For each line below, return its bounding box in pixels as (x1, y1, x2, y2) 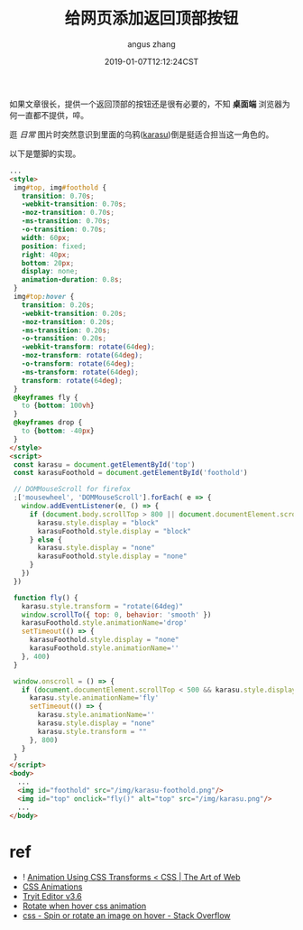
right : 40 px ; (21, 250, 70, 259)
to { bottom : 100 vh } (21, 401, 95, 411)
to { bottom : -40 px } (21, 426, 95, 436)
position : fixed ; (21, 241, 87, 251)
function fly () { (13, 593, 78, 602)
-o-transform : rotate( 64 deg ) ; (21, 359, 135, 368)
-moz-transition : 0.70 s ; (21, 209, 115, 218)
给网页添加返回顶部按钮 (64, 8, 239, 29)
